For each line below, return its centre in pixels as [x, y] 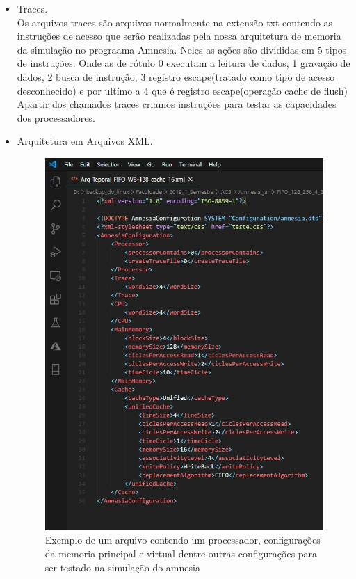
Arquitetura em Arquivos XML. [85, 141]
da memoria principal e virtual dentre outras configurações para [181, 554]
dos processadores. [56, 117]
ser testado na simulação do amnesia [122, 567]
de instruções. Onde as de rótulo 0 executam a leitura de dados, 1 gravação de [184, 63]
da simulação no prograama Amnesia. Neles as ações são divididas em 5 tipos [182, 49]
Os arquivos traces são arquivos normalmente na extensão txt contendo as [175, 22]
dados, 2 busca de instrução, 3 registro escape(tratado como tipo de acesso [176, 76]
